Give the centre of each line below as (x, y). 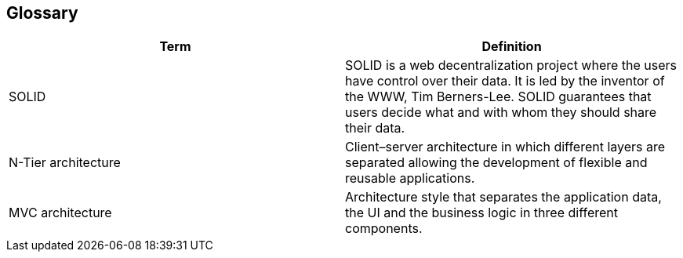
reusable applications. (410, 178)
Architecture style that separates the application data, (503, 197)
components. (384, 229)
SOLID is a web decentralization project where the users (511, 65)
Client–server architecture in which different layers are (505, 147)
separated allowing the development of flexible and (496, 163)
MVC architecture (60, 213)
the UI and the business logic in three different (481, 213)
